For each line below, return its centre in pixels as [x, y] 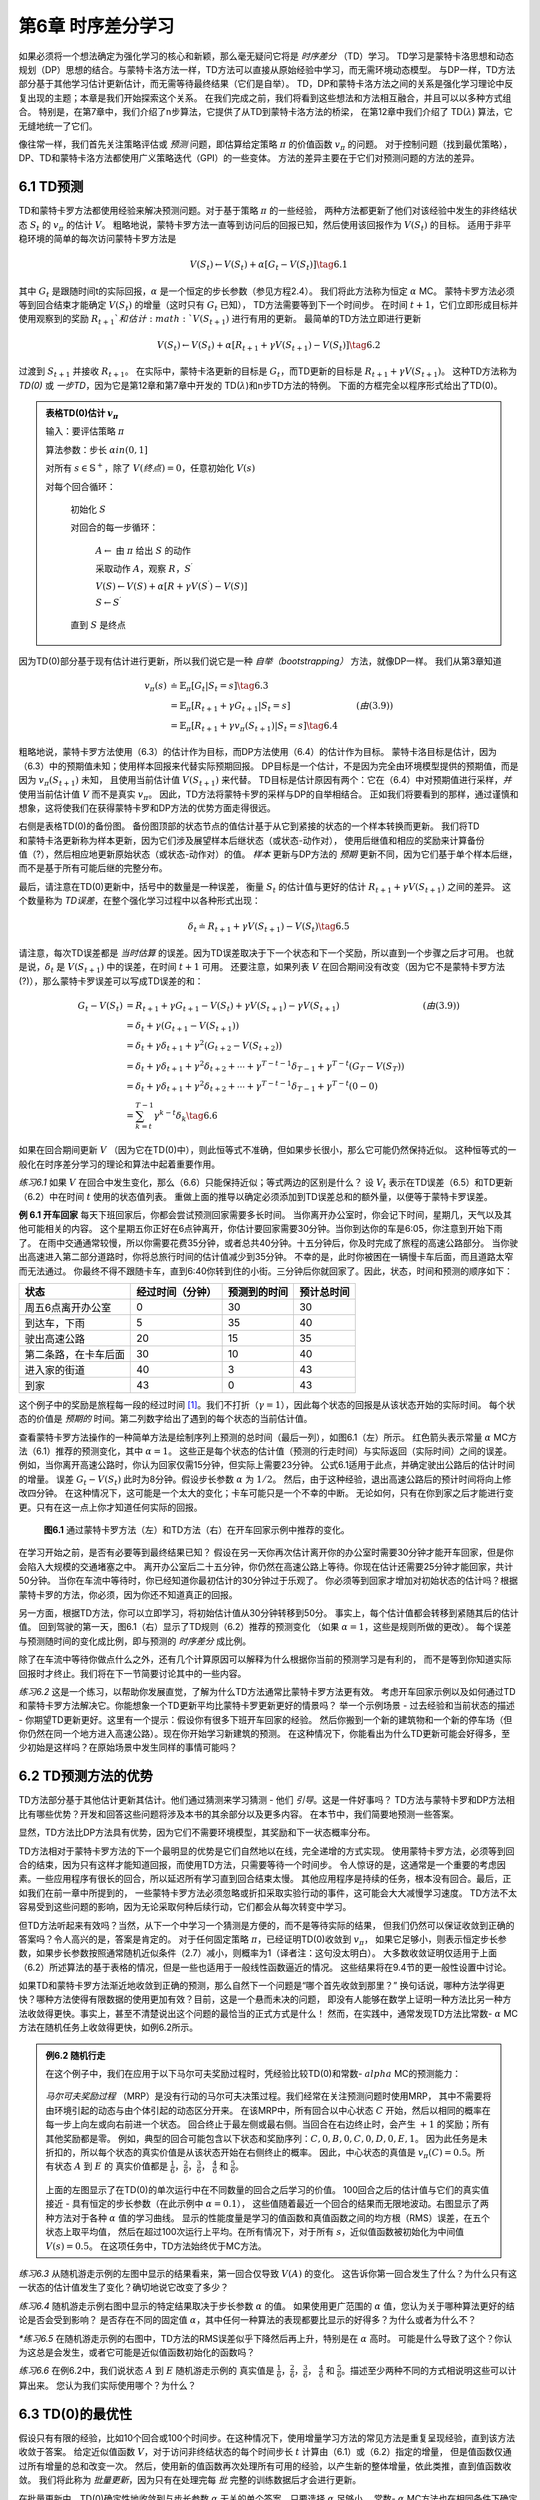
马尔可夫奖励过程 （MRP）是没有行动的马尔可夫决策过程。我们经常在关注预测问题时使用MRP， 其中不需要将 [268, 2096]
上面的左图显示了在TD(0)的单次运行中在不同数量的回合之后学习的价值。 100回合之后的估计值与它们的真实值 [267, 2190]
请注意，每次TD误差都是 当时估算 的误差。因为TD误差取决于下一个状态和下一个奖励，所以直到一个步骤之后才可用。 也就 [266, 952]
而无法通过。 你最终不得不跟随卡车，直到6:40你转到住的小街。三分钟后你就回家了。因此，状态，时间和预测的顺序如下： [266, 1271]
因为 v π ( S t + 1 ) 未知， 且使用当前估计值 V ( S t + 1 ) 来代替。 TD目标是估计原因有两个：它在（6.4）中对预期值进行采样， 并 [265, 781]
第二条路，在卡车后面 [74, 1354]
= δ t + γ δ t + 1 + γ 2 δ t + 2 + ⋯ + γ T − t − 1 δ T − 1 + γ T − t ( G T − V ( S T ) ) [265, 1066]
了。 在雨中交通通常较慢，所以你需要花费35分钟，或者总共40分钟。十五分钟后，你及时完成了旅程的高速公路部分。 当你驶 [268, 1242]
